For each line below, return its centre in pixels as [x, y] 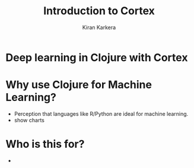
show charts [29, 120]
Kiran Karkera [99, 27]
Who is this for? [45, 144]
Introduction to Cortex [99, 11]
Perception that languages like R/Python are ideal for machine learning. [101, 113]
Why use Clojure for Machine [79, 85]
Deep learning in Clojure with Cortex [97, 57]
